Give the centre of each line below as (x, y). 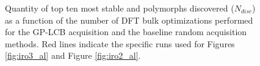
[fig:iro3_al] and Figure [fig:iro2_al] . (73, 55)
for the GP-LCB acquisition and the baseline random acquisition (126, 32)
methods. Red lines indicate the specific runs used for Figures (120, 43)
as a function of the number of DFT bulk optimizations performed (129, 20)
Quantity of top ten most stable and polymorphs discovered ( (120, 8)
